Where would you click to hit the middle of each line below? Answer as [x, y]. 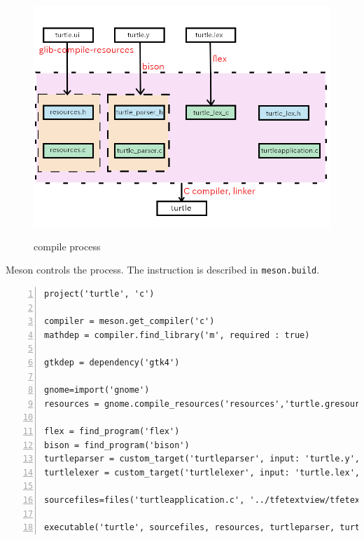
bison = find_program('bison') [117, 445]
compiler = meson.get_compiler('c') [129, 322]
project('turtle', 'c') [99, 294]
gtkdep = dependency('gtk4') [112, 362]
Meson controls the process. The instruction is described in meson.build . [163, 270]
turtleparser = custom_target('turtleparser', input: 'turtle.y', [202, 459]
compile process [67, 246]
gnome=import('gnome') [97, 390]
